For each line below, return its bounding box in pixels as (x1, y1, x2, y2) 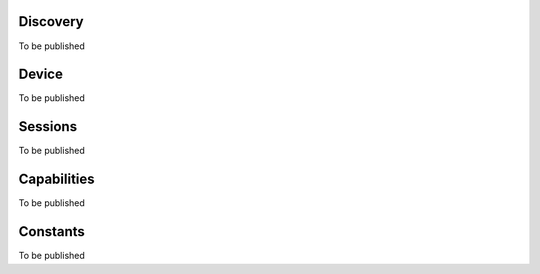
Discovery (18, 13, 84, 30)
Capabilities (18, 171, 95, 188)
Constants (18, 223, 85, 240)
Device (18, 66, 64, 83)
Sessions (18, 118, 78, 135)
